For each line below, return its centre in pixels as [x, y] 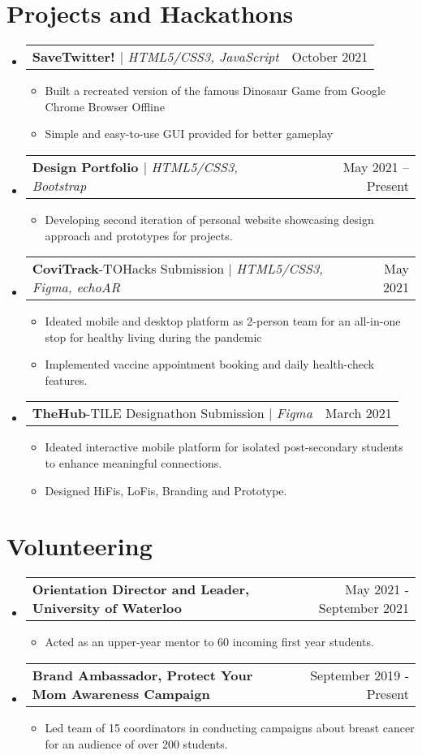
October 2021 [330, 57]
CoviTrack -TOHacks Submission [128, 269]
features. [66, 380]
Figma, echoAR [76, 287]
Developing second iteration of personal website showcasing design [209, 219]
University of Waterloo [107, 608]
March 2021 [358, 413]
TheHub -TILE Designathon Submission [148, 413]
